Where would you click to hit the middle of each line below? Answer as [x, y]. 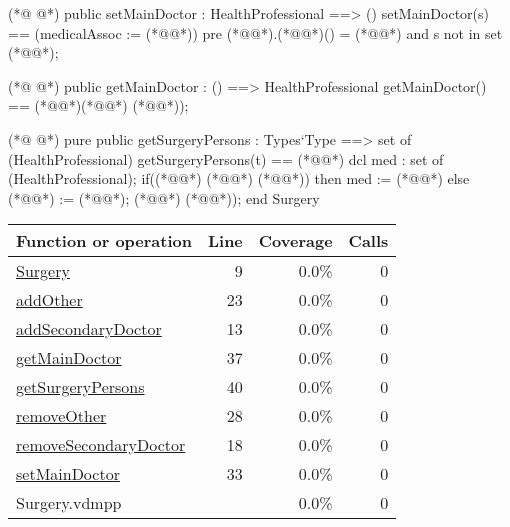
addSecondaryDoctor [89, 329]
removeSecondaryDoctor [101, 445]
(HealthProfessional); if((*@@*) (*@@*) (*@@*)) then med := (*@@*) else [239, 178]
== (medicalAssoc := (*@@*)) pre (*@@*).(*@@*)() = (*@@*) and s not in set [255, 32]
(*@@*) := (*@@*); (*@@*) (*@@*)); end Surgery [164, 197]
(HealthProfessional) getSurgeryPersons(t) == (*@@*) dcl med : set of [226, 158]
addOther [49, 300]
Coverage [295, 241]
